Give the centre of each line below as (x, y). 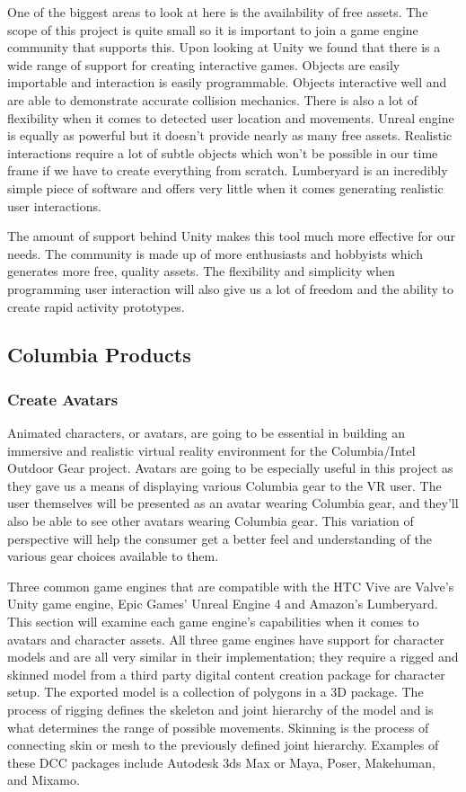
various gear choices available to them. (113, 556)
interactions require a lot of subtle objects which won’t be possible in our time (223, 152)
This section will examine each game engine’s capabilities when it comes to (213, 622)
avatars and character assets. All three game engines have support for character (226, 639)
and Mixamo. (44, 780)
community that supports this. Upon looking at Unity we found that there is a (224, 47)
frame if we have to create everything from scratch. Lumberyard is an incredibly (228, 170)
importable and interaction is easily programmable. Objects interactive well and (227, 82)
